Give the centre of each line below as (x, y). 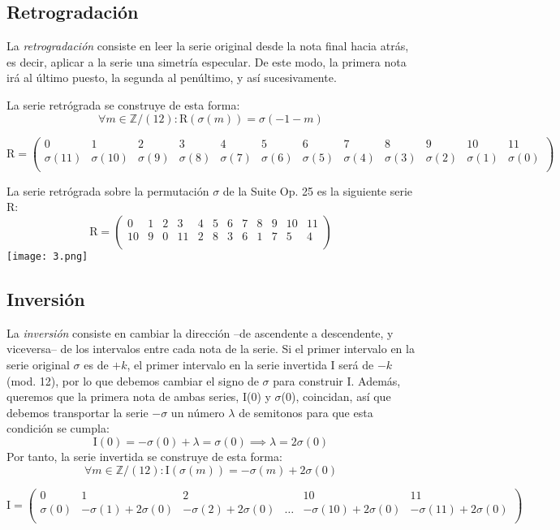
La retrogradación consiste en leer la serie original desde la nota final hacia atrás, (208, 46)
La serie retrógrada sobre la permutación (108, 190)
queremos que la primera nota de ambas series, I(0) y (139, 396)
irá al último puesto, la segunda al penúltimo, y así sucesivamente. (172, 78)
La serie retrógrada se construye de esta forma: (123, 104)
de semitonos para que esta (306, 412)
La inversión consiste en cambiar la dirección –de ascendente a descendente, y (200, 332)
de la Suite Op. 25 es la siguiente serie (317, 190)
